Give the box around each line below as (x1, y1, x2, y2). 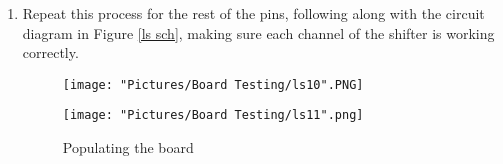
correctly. (22, 42, 79, 63)
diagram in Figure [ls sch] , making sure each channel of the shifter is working (22, 22, 495, 43)
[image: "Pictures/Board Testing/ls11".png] (62, 108, 364, 123)
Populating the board (62, 137, 194, 158)
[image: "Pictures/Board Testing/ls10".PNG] (62, 77, 364, 92)
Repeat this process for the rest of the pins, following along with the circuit (22, 3, 485, 23)
